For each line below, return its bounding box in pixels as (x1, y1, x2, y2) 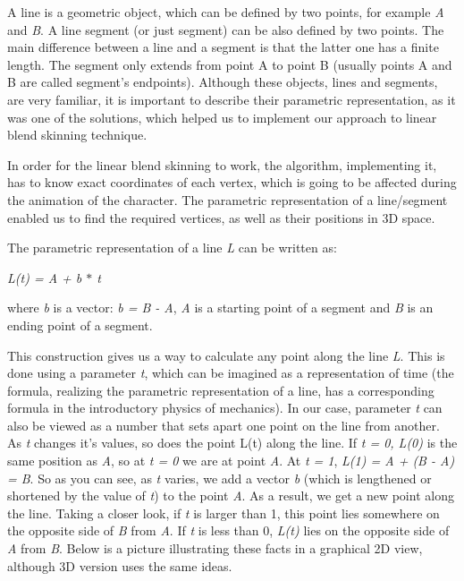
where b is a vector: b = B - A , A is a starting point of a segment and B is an (7, 298, 434, 317)
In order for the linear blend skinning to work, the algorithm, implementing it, (7, 155, 437, 174)
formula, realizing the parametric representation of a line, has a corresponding (7, 380, 434, 399)
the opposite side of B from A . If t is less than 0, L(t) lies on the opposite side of (7, 521, 450, 540)
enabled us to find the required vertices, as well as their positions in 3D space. (7, 208, 435, 226)
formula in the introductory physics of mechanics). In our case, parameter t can (7, 398, 443, 417)
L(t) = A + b (7, 268, 82, 286)
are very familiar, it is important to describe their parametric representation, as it (7, 90, 456, 108)
